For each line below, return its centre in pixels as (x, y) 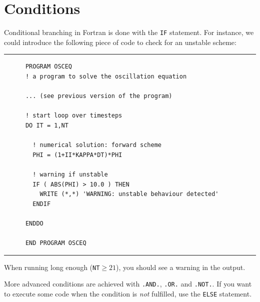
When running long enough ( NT (52, 267)
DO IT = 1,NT (47, 125)
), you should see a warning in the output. (181, 267)
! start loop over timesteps (74, 116)
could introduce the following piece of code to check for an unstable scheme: (120, 42)
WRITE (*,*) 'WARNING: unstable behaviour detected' (129, 194)
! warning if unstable (70, 174)
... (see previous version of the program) (99, 96)
